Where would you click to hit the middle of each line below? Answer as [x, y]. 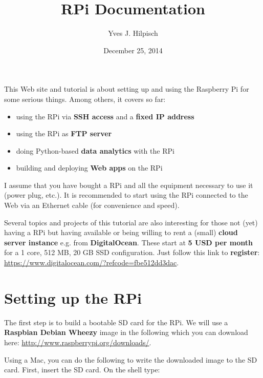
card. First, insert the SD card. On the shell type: [82, 370]
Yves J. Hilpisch [133, 33]
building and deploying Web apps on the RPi [89, 168]
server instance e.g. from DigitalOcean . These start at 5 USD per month [128, 242]
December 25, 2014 [133, 50]
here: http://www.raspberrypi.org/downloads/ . [78, 342]
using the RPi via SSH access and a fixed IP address [105, 116]
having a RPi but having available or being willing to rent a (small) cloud [121, 232]
